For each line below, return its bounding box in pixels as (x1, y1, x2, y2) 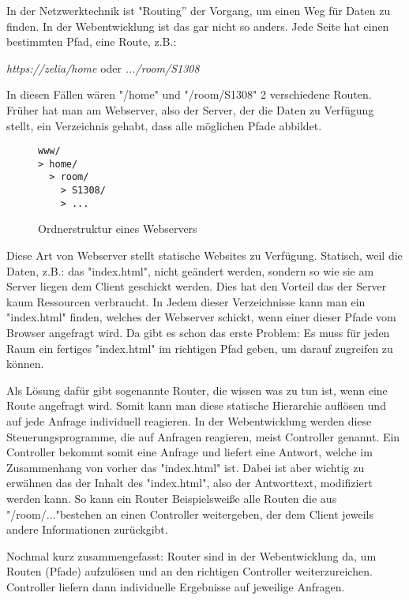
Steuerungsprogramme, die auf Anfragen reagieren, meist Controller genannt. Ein (6, 428, 400, 444)
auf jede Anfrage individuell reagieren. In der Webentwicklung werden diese (6, 412, 372, 429)
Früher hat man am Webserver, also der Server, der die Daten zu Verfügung (6, 101, 374, 118)
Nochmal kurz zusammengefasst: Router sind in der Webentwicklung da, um (6, 547, 377, 564)
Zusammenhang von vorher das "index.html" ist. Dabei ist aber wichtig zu (6, 459, 365, 475)
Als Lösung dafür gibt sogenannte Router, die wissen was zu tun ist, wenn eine (6, 381, 388, 398)
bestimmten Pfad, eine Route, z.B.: (6, 33, 177, 50)
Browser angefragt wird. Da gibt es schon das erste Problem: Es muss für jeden (6, 324, 390, 340)
